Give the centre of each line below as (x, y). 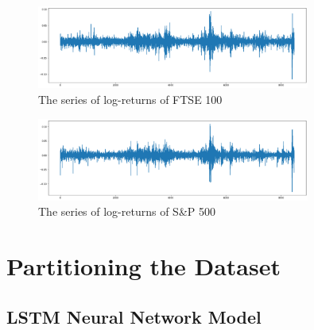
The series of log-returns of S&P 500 (127, 211)
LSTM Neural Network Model (134, 316)
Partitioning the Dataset (143, 266)
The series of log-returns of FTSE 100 (130, 99)
